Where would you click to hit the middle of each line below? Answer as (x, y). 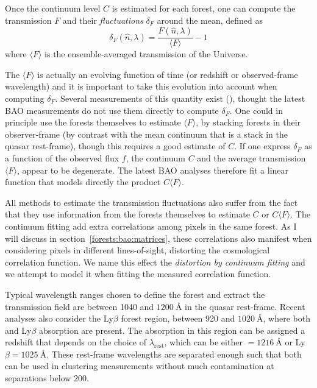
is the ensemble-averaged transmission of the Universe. (146, 54)
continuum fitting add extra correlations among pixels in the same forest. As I (151, 226)
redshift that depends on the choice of (76, 342)
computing (25, 98)
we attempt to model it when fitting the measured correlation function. (138, 274)
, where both (287, 318)
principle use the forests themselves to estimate (93, 122)
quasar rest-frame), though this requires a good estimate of (115, 146)
